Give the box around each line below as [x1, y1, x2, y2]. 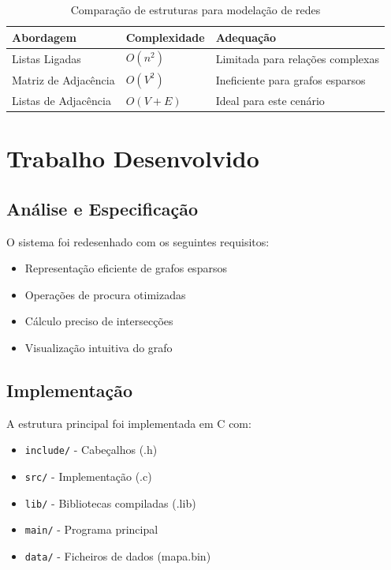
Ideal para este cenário [215, 92, 325, 108]
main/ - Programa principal [24, 521, 158, 538]
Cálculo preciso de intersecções [24, 313, 173, 329]
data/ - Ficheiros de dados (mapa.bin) [24, 548, 211, 564]
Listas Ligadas [12, 50, 81, 66]
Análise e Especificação [6, 196, 198, 220]
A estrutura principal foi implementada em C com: [6, 414, 251, 431]
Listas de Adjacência [12, 92, 111, 108]
